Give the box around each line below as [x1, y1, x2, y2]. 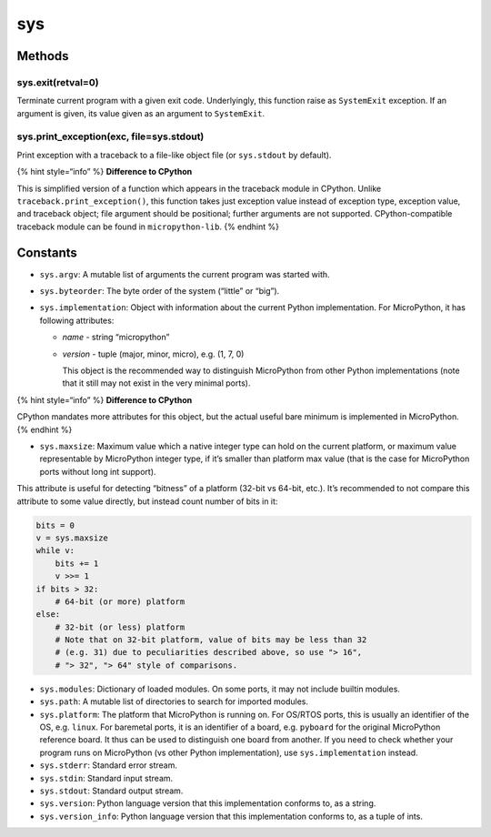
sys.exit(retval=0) [16, 76, 99, 88]
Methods [16, 48, 69, 64]
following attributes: [39, 315, 115, 326]
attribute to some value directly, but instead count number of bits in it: [16, 496, 278, 507]
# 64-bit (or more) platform [55, 596, 185, 607]
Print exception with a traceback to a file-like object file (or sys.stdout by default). [16, 149, 332, 160]
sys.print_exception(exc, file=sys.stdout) [16, 130, 205, 143]
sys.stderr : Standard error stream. [39, 760, 177, 771]
